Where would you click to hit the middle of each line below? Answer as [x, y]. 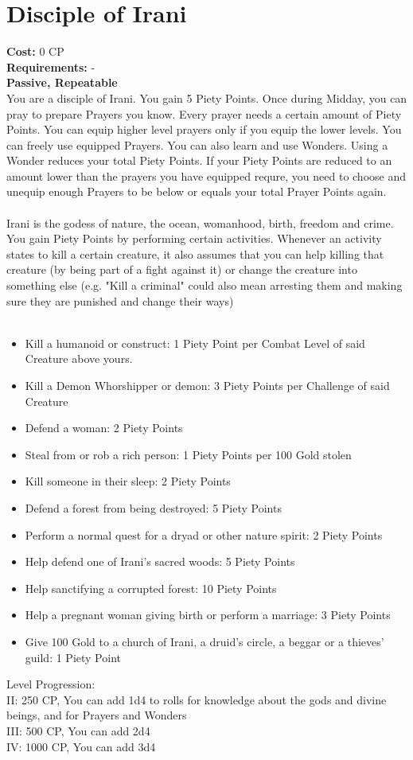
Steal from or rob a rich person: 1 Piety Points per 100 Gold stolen [188, 454]
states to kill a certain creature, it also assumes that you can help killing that [195, 253]
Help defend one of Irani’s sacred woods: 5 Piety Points [160, 561]
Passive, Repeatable [62, 82]
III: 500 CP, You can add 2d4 [78, 730]
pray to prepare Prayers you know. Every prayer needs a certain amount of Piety [204, 113]
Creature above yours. [79, 359]
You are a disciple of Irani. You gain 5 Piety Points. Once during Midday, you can [207, 97]
